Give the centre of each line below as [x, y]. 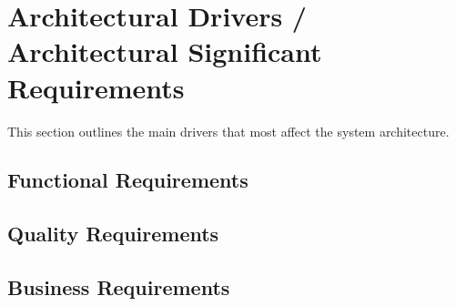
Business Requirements [119, 287]
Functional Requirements [128, 180]
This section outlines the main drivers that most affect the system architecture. [228, 131]
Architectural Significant [165, 51]
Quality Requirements [113, 234]
